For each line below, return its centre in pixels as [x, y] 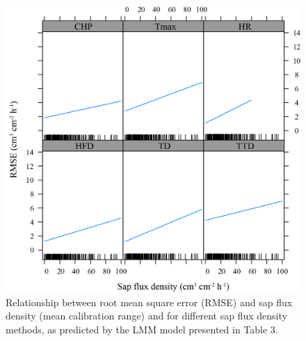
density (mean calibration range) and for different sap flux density [146, 316]
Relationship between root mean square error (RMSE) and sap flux [149, 302]
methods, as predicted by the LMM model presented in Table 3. [142, 329]
